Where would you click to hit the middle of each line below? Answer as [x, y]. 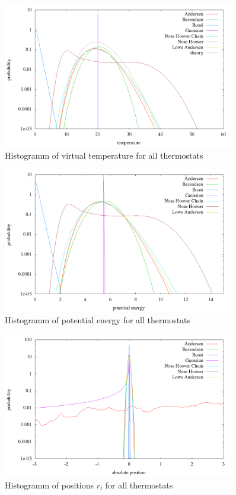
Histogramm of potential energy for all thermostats [98, 320]
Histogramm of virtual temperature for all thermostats [104, 155]
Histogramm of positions [49, 485]
